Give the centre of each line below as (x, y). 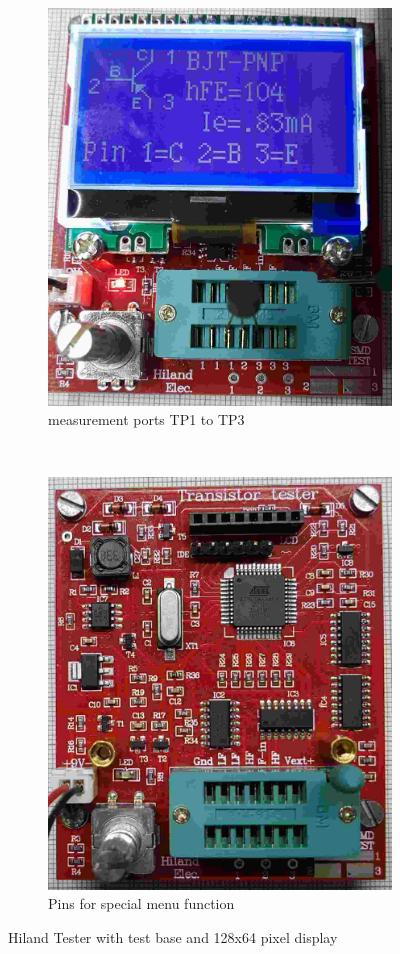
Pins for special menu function (141, 903)
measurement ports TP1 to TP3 (146, 419)
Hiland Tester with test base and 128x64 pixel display (173, 937)
